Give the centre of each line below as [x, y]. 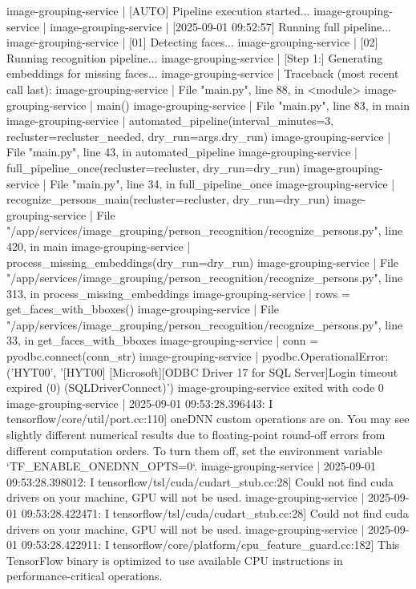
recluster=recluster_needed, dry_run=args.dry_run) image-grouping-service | [199, 136]
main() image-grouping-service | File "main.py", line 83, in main [253, 105]
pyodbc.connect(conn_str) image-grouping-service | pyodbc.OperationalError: [198, 356]
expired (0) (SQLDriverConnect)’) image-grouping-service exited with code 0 [195, 387]
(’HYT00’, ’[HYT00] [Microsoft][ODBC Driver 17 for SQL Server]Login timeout [202, 371]
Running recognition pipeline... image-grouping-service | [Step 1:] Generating [195, 57]
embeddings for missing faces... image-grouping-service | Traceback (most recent [203, 73]
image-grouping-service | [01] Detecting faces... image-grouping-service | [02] [192, 42]
